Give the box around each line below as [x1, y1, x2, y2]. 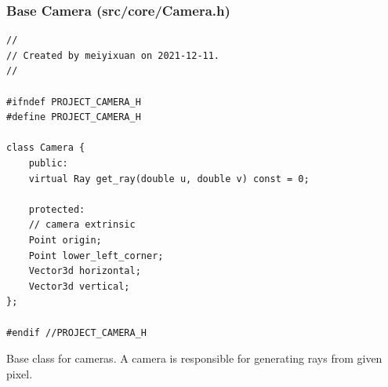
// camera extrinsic [28, 219, 136, 231]
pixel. [6, 365, 33, 382]
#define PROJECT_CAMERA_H [6, 111, 141, 123]
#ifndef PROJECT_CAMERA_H [6, 96, 141, 108]
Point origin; [28, 234, 102, 246]
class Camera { [6, 142, 85, 154]
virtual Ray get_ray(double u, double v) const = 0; [28, 173, 310, 184]
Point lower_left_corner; [28, 250, 164, 261]
